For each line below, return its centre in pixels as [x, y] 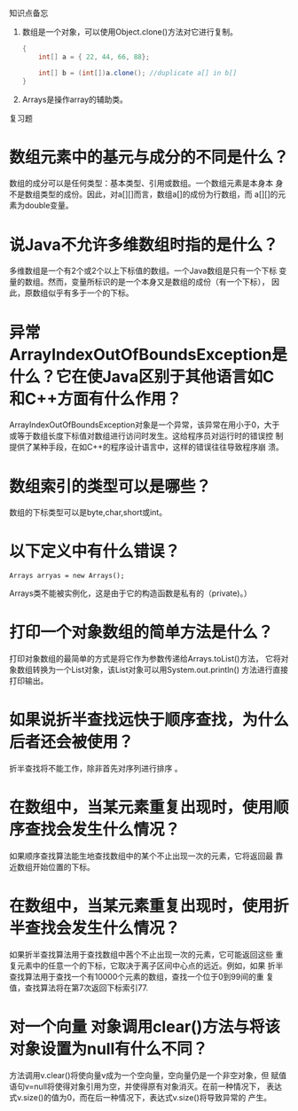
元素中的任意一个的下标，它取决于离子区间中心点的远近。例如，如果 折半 [150, 966]
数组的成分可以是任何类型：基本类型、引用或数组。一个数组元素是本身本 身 [146, 184]
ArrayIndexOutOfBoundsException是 [149, 354]
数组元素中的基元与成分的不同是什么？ [149, 157]
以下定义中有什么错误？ [95, 552]
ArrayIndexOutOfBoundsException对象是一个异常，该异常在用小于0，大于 [145, 425]
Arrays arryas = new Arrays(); [67, 576]
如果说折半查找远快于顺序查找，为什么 [149, 720]
